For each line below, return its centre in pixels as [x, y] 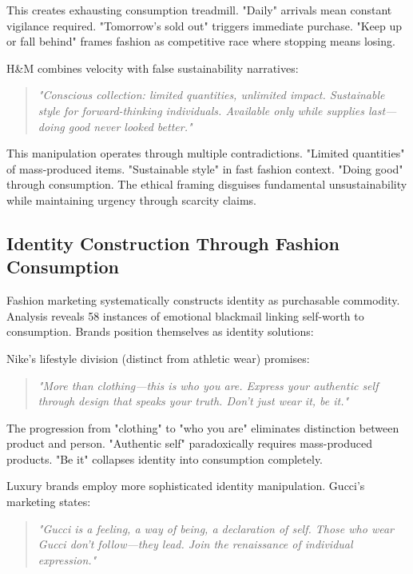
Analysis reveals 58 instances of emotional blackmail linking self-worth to [185, 315]
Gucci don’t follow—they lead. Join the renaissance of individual [195, 544]
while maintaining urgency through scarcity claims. [131, 199]
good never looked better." [130, 126]
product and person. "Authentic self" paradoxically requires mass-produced [189, 443]
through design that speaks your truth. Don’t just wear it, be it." [193, 401]
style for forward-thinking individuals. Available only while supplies [201, 110]
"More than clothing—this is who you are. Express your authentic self [208, 385]
